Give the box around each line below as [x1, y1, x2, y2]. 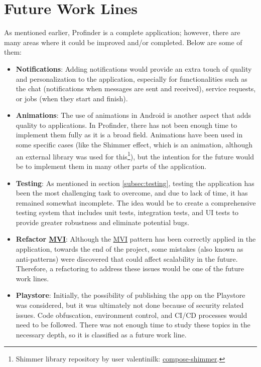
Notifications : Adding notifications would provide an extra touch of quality [16, 63, 252, 74]
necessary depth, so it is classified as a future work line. [16, 329, 187, 339]
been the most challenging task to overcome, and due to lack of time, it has [16, 188, 248, 198]
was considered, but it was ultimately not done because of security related [16, 300, 244, 310]
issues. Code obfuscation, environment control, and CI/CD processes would [16, 309, 247, 320]
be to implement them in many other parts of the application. [16, 160, 207, 171]
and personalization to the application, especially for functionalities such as [16, 73, 247, 84]
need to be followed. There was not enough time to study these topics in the [16, 319, 250, 330]
